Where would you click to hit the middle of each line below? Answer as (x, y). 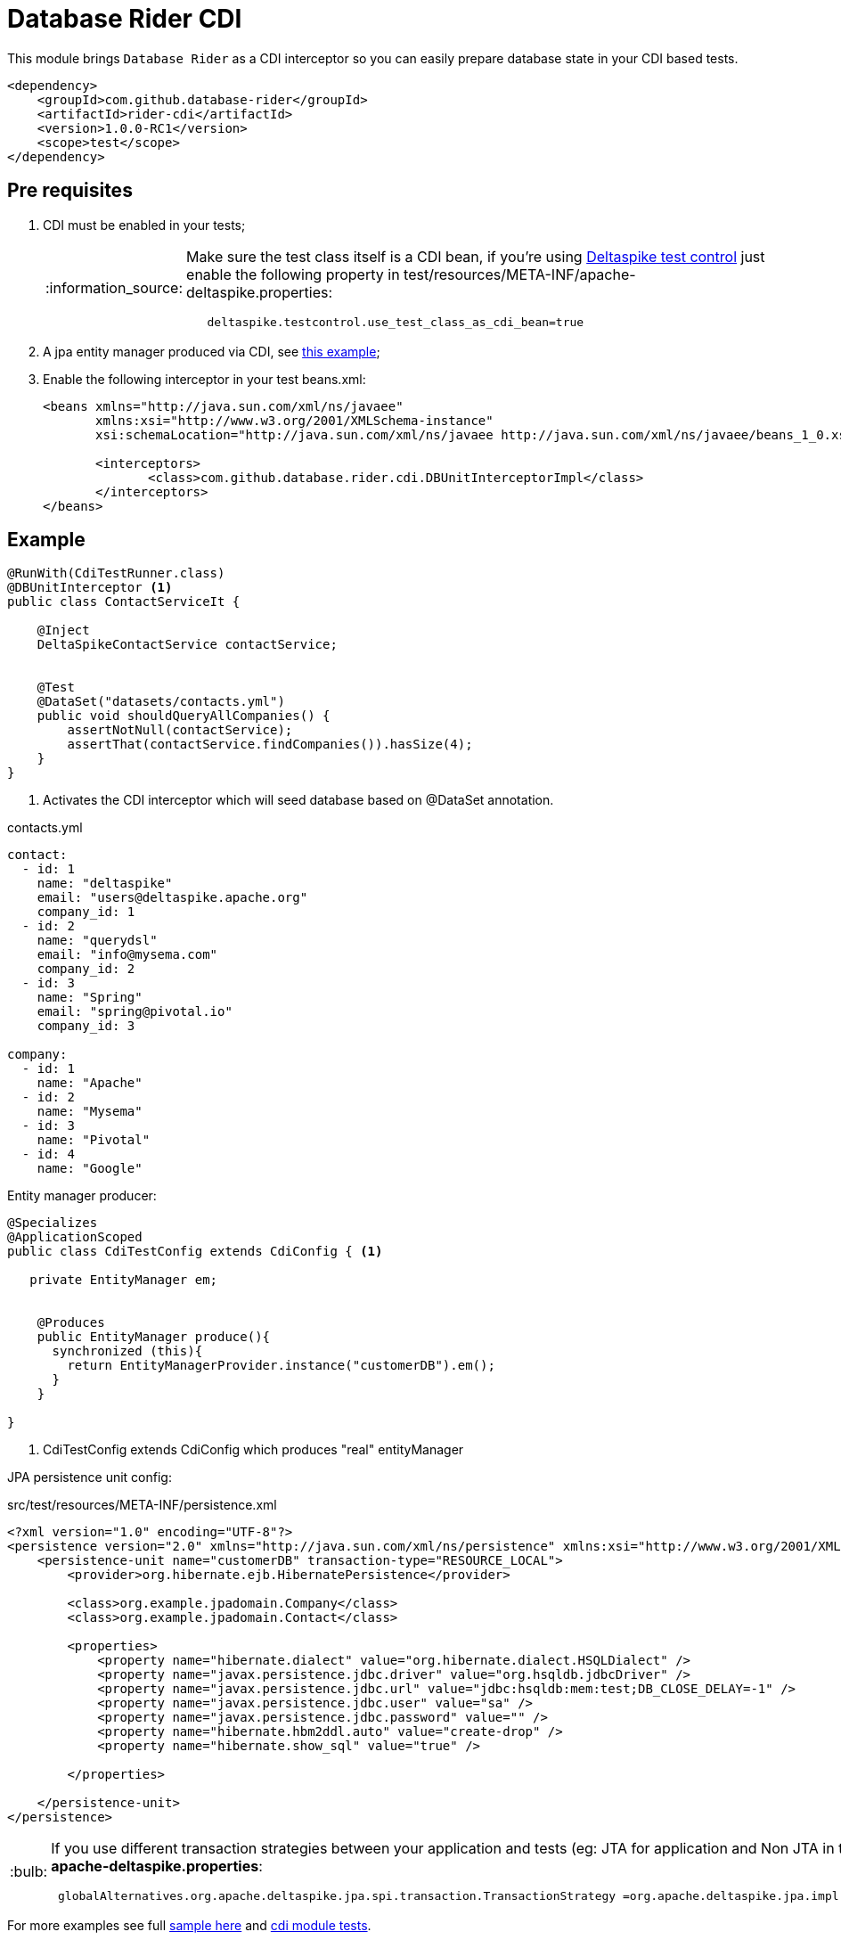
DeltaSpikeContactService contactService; (187, 645)
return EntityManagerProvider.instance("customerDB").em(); (281, 1366)
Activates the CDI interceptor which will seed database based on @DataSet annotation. (298, 800)
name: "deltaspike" (105, 884)
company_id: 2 (86, 969)
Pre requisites (70, 191)
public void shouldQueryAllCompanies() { (184, 716)
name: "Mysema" (90, 1112)
